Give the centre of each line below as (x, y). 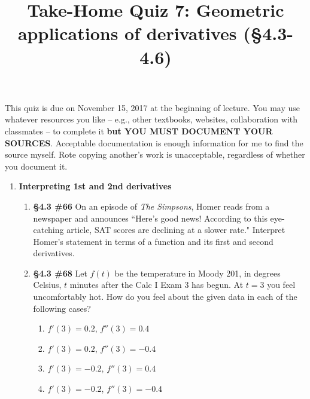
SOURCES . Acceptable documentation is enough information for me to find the (154, 142)
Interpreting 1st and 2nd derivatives (95, 186)
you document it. (36, 166)
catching (48, 230)
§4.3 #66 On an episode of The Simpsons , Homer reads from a (151, 206)
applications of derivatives (127, 33)
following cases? (62, 308)
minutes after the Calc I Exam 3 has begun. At (156, 285)
